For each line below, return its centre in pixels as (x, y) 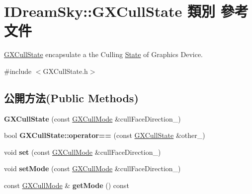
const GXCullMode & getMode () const (67, 185)
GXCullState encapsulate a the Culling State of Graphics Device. (104, 54)
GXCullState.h (65, 71)
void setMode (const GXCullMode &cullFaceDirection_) (92, 168)
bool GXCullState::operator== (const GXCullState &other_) (105, 135)
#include (18, 71)
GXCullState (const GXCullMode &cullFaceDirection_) (92, 118)
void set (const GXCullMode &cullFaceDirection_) (83, 152)
